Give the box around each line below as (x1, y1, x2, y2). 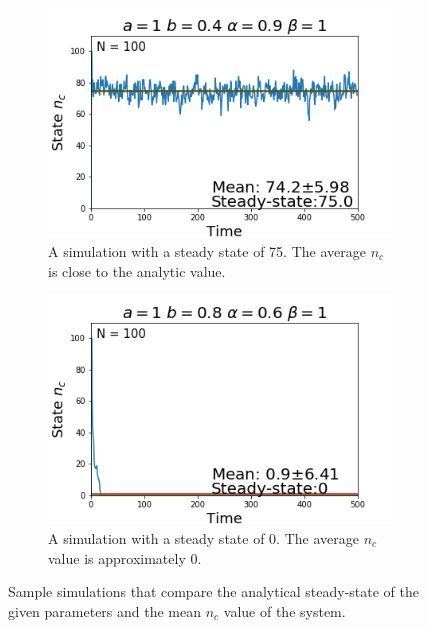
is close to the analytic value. (48, 260, 226, 281)
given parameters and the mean (8, 600, 202, 621)
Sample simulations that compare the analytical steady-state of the (8, 581, 419, 602)
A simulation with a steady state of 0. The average (48, 528, 359, 549)
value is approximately (48, 547, 186, 568)
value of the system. (223, 600, 346, 621)
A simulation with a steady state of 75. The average (48, 240, 366, 261)
